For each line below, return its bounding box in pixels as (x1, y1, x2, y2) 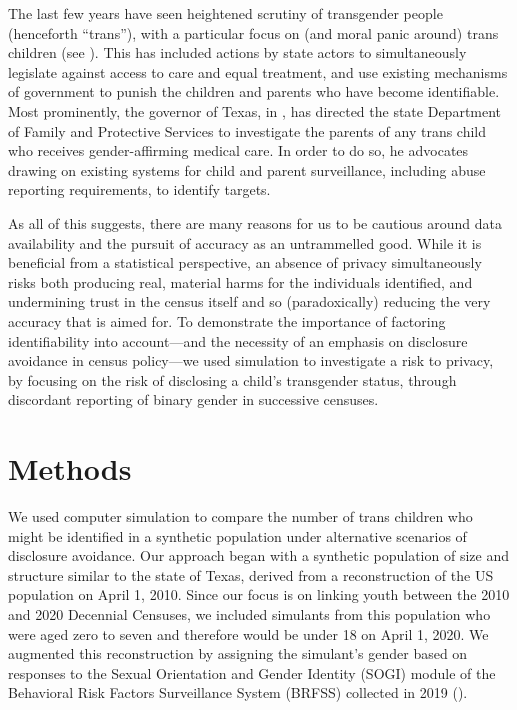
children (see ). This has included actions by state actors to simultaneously (8, 42, 467, 63)
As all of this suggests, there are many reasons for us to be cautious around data (8, 212, 502, 233)
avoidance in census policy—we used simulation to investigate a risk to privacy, (8, 350, 494, 371)
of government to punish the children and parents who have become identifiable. (8, 81, 500, 102)
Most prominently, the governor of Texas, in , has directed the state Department (8, 100, 502, 121)
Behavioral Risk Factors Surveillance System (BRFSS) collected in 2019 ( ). (8, 682, 468, 703)
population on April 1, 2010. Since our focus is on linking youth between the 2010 (8, 584, 510, 605)
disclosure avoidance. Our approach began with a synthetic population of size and (8, 545, 509, 566)
